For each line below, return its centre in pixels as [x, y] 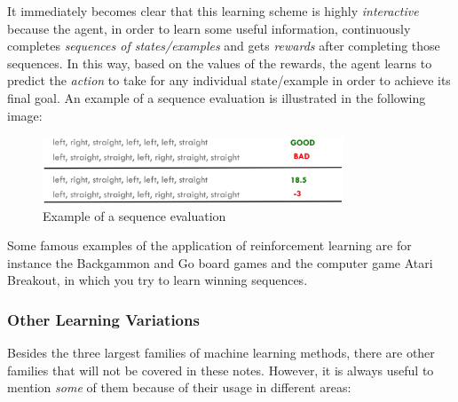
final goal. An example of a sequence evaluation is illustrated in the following [217, 97]
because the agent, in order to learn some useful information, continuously [209, 28]
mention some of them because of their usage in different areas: [179, 387]
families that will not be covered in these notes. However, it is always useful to [221, 370]
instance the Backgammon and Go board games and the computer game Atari [220, 262]
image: [25, 115]
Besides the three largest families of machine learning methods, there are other [221, 353]
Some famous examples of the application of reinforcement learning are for [209, 245]
